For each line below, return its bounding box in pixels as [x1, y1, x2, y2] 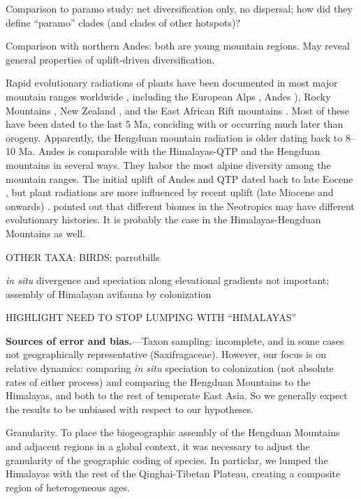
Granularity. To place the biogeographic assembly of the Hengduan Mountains [6, 425, 340, 440]
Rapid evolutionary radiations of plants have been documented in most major [6, 75, 338, 90]
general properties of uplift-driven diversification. [6, 52, 215, 66]
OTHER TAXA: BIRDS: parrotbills [6, 249, 160, 264]
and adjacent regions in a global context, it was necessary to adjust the [6, 439, 310, 454]
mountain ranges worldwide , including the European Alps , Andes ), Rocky [6, 89, 331, 103]
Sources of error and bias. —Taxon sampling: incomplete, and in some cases [6, 333, 344, 348]
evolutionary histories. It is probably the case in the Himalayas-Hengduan [6, 212, 321, 227]
